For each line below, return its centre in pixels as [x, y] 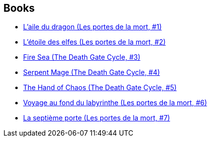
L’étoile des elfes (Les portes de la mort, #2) [94, 42]
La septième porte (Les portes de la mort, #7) [97, 118]
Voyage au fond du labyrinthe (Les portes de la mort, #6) [115, 103]
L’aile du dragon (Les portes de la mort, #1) [92, 27]
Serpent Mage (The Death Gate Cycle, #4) [92, 72]
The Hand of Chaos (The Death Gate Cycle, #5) [100, 88]
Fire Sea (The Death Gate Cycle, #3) [82, 57]
